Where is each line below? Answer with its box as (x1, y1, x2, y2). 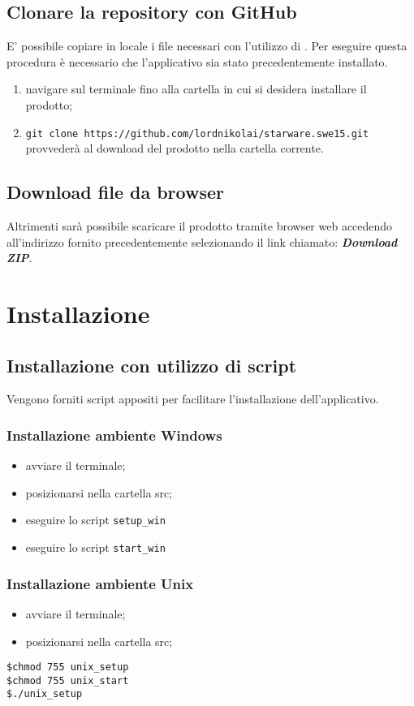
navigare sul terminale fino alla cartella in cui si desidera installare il (25, 80, 367, 97)
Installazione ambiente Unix (6, 573, 194, 593)
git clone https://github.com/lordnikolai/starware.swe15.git (25, 127, 369, 140)
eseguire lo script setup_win (25, 511, 166, 528)
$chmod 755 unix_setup (6, 661, 129, 674)
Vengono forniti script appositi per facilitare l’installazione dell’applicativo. (6, 390, 379, 407)
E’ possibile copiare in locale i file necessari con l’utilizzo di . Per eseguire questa (6, 37, 408, 54)
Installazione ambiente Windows (6, 424, 222, 445)
